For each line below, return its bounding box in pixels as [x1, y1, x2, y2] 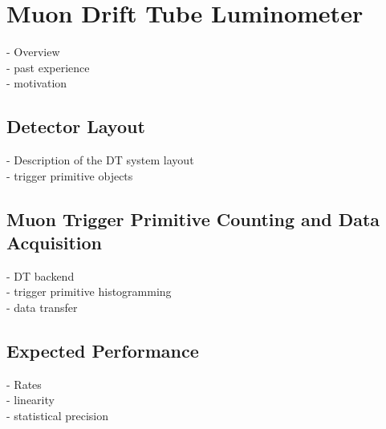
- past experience [6, 59, 90, 75]
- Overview [6, 43, 60, 60]
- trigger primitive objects [6, 167, 133, 184]
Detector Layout [6, 114, 145, 139]
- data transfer [6, 299, 78, 316]
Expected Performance [6, 338, 199, 363]
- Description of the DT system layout [6, 152, 194, 168]
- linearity [6, 391, 55, 408]
